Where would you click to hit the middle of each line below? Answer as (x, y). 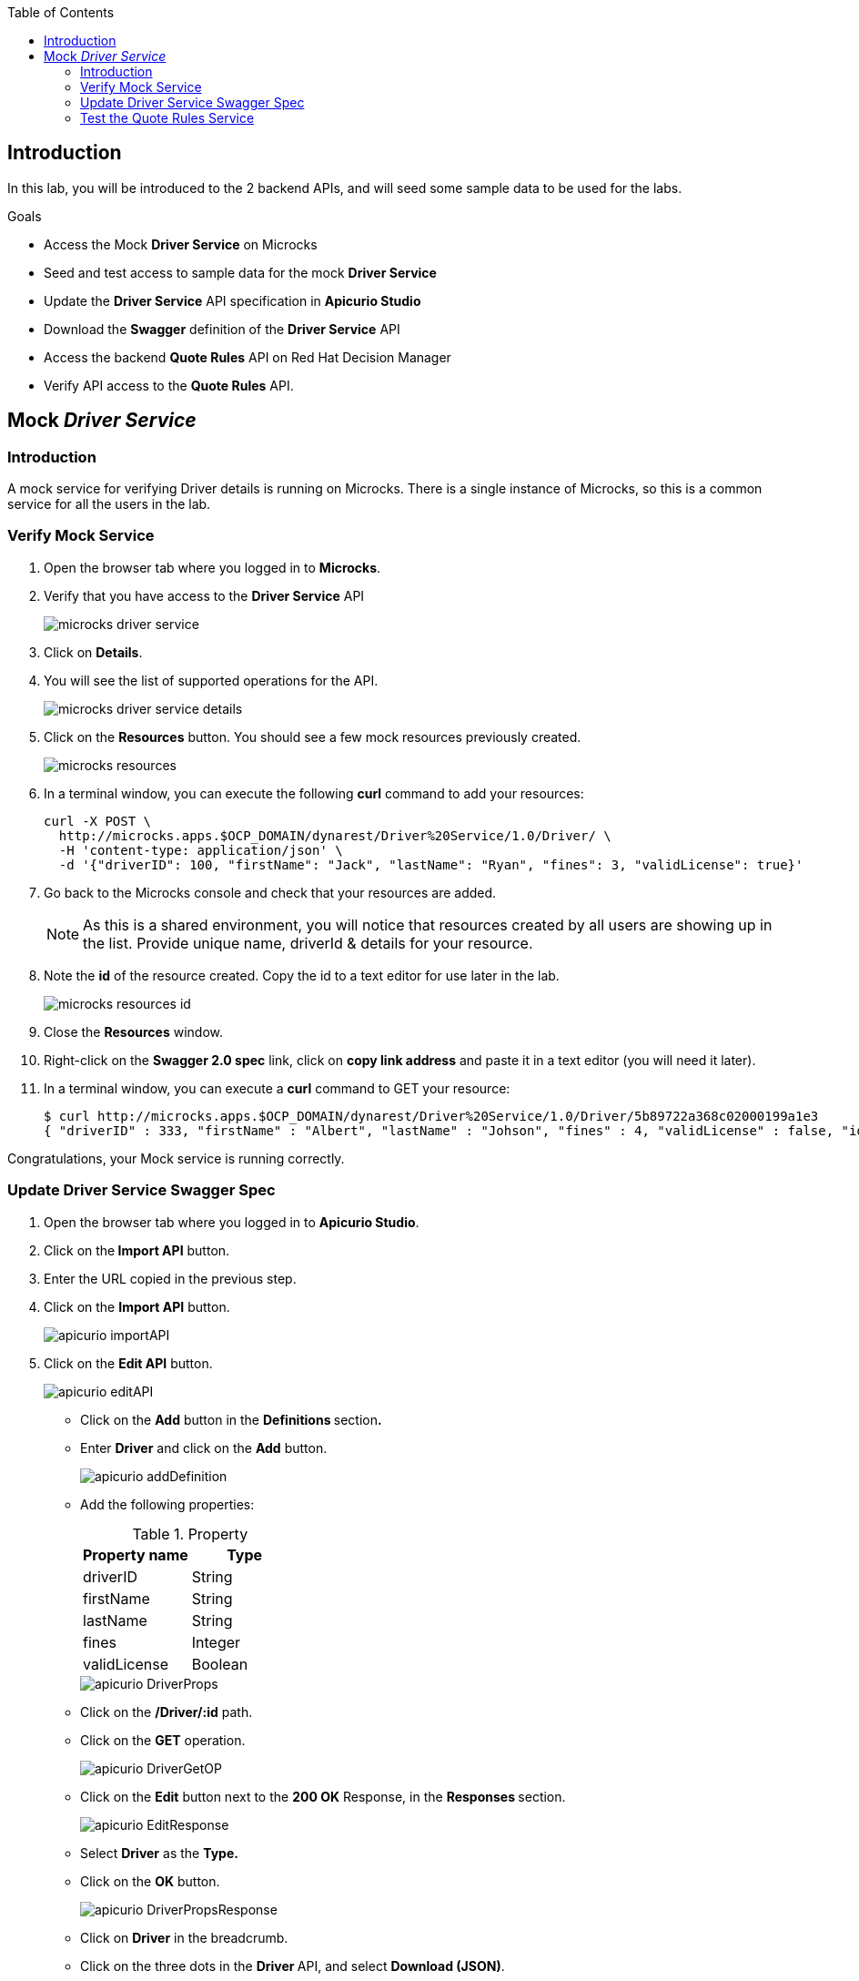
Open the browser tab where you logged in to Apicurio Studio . (232, 1222)
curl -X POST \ (98, 821)
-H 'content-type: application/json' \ (201, 850)
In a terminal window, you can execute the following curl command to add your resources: (314, 793)
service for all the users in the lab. (109, 504)
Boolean (220, 1664)
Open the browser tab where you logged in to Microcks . (212, 567)
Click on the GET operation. (163, 1740)
